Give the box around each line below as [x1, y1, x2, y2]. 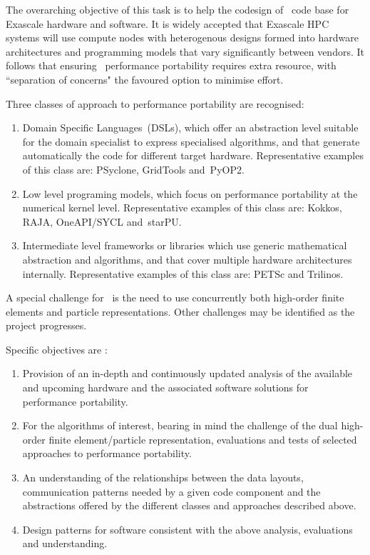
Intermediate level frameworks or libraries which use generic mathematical [22, 238, 347, 253]
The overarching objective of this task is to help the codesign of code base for [6, 2, 349, 16]
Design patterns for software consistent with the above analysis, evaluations [22, 521, 353, 536]
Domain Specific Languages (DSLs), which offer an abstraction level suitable [22, 120, 359, 135]
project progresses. [6, 318, 87, 333]
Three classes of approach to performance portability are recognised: [6, 96, 304, 111]
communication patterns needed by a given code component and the [22, 484, 321, 499]
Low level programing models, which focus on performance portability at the [22, 186, 358, 201]
